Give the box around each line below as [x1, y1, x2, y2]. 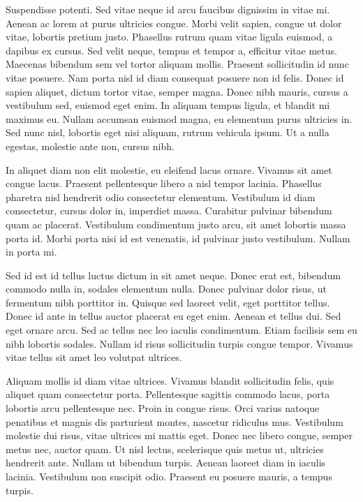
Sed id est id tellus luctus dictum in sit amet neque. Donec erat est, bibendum [6, 267, 341, 282]
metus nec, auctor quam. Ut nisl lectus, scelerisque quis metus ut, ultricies [6, 441, 324, 456]
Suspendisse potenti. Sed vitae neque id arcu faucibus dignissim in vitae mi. [6, 2, 330, 16]
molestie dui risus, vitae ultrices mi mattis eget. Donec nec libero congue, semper [6, 428, 353, 443]
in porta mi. [6, 244, 57, 259]
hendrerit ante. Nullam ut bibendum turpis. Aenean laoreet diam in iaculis [6, 455, 326, 470]
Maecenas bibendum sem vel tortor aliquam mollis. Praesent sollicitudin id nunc [6, 57, 349, 71]
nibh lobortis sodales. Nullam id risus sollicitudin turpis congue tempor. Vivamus [6, 336, 353, 350]
